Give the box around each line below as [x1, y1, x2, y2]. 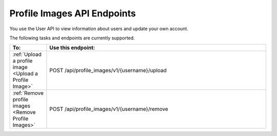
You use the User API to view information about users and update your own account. [9, 26, 188, 32]
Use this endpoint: [49, 44, 95, 51]
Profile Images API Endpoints [9, 8, 136, 19]
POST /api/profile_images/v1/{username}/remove [49, 105, 169, 112]
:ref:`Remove [12, 89, 44, 97]
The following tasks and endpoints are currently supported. [9, 35, 135, 41]
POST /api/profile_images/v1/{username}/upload [49, 67, 167, 74]
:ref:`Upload [12, 51, 42, 58]
